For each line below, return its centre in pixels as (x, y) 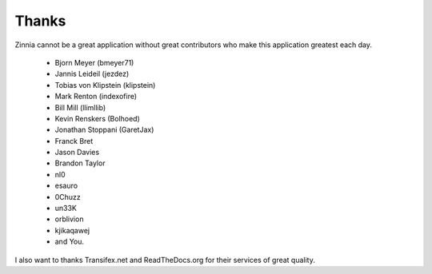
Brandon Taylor (80, 163)
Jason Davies (77, 153)
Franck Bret (74, 141)
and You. (69, 242)
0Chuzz (68, 197)
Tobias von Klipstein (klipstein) (105, 85)
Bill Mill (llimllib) (80, 107)
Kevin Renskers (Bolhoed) (97, 118)
